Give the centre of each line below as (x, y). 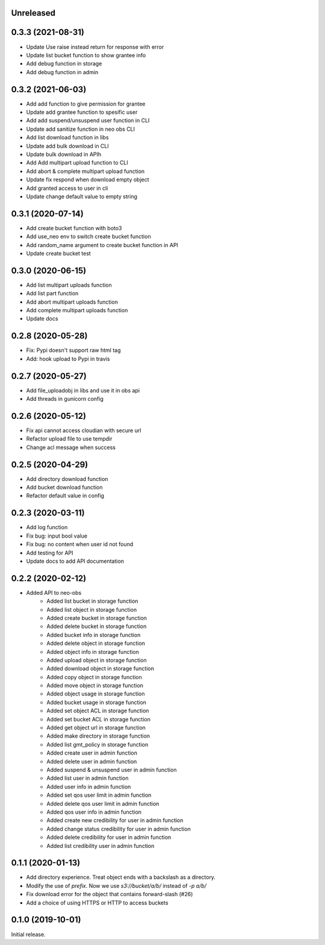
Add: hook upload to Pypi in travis (68, 359)
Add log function (47, 527)
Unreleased (33, 13)
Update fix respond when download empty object (88, 180)
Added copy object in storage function (94, 677)
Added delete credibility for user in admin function (109, 837)
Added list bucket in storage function (92, 601)
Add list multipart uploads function (69, 285)
